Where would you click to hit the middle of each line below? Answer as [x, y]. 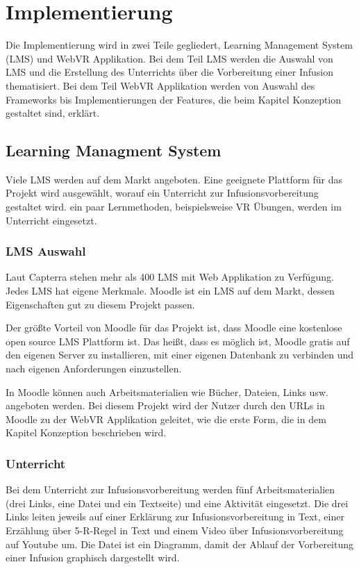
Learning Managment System [114, 150]
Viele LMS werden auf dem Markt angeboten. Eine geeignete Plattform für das [174, 179]
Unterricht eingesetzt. [51, 220]
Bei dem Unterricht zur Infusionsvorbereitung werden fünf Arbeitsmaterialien [170, 489]
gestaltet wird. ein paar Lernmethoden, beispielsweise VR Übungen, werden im [174, 207]
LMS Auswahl [46, 251]
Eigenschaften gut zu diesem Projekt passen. [100, 304]
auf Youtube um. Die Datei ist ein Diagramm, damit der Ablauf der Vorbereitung [180, 544]
